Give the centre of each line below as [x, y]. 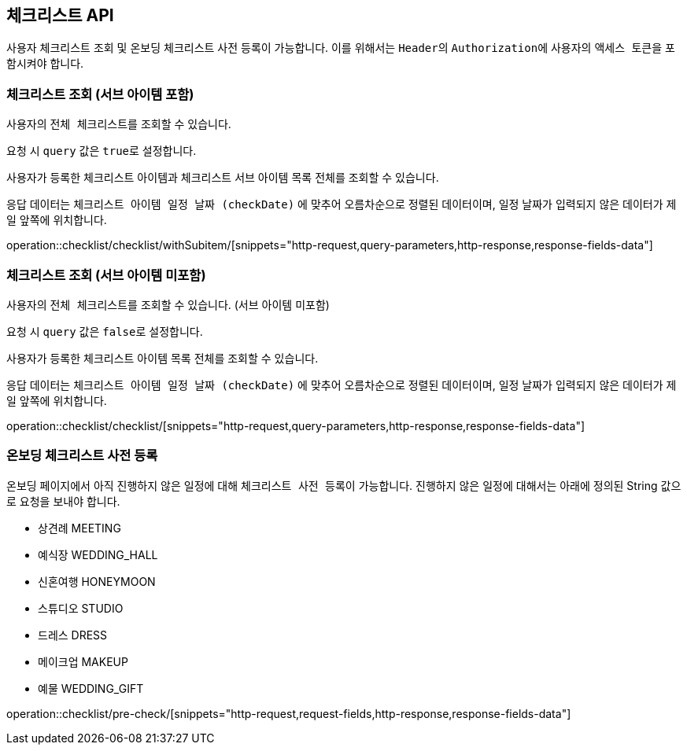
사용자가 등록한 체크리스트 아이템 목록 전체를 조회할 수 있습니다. [163, 358]
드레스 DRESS [73, 635]
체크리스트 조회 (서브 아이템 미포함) [106, 275]
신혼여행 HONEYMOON [97, 581]
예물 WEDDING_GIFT [91, 688]
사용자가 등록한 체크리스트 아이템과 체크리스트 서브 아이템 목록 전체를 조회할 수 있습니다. [223, 178]
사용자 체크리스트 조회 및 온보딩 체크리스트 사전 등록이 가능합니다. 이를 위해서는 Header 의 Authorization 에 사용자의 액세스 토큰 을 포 [341, 48]
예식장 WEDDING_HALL [98, 554]
